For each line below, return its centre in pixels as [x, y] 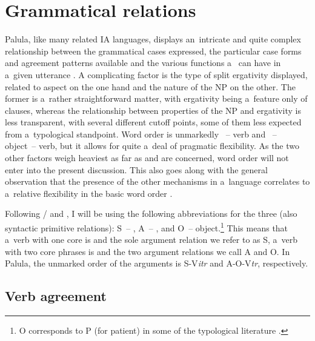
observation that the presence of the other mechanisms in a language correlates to [157, 181]
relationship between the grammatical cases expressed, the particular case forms [153, 51]
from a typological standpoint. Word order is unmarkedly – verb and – [141, 134]
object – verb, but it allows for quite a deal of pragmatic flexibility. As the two [152, 146]
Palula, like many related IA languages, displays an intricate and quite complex [153, 39]
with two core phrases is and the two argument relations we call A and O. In [148, 251]
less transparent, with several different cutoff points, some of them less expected [153, 122]
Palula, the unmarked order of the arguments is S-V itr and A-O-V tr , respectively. [157, 263]
